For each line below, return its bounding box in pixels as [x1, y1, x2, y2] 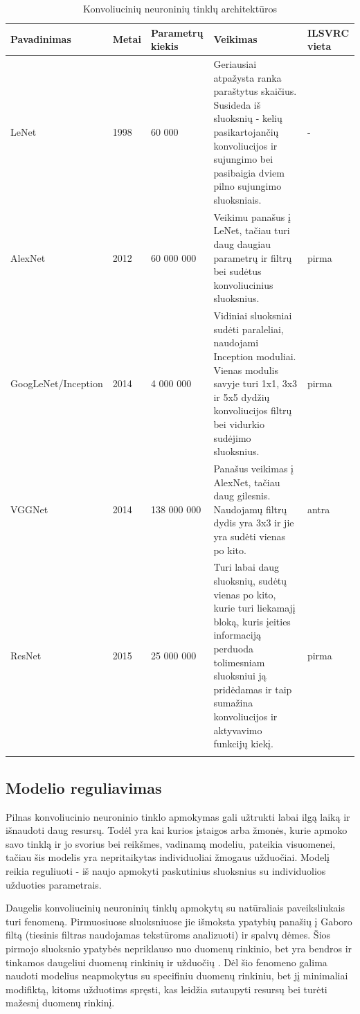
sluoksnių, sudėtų [213, 573, 287, 587]
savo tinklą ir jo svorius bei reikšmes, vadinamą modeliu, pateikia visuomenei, [6, 836, 336, 851]
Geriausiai [213, 57, 257, 71]
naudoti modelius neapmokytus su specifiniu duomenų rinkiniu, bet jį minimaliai [6, 968, 348, 983]
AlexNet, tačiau [213, 474, 280, 489]
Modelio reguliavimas [6, 776, 162, 798]
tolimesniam [213, 655, 265, 669]
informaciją [213, 628, 261, 642]
